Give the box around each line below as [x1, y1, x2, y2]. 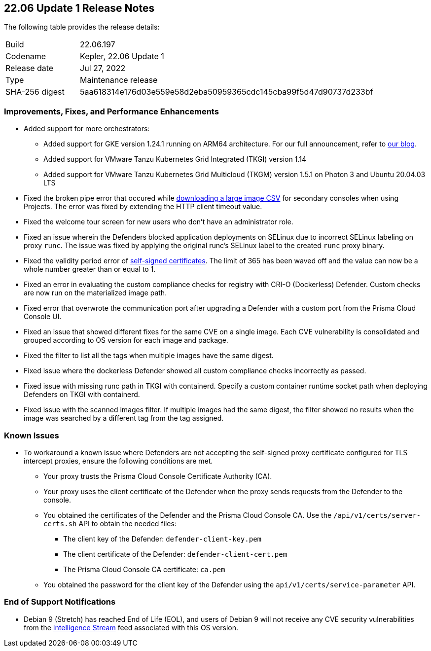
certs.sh [43, 519, 77, 528]
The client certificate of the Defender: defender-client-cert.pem [63, 549, 287, 558]
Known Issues [4, 430, 59, 440]
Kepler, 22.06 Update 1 [80, 51, 164, 62]
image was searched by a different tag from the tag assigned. [24, 414, 224, 423]
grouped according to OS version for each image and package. [24, 336, 228, 345]
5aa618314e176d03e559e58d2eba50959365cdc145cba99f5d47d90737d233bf [80, 87, 373, 97]
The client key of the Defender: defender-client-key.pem [63, 534, 262, 543]
